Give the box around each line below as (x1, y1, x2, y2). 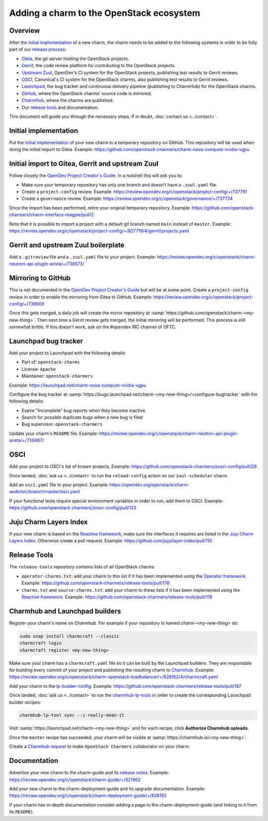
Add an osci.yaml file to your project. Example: (9, 481, 109, 487)
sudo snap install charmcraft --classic (19, 633, 119, 639)
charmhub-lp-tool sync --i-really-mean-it (19, 713, 125, 718)
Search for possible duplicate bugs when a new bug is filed (21, 414, 143, 420)
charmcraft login (19, 640, 62, 646)
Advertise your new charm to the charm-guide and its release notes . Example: (9, 770, 169, 776)
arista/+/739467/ (9, 438, 44, 444)
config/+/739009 (9, 301, 45, 307)
